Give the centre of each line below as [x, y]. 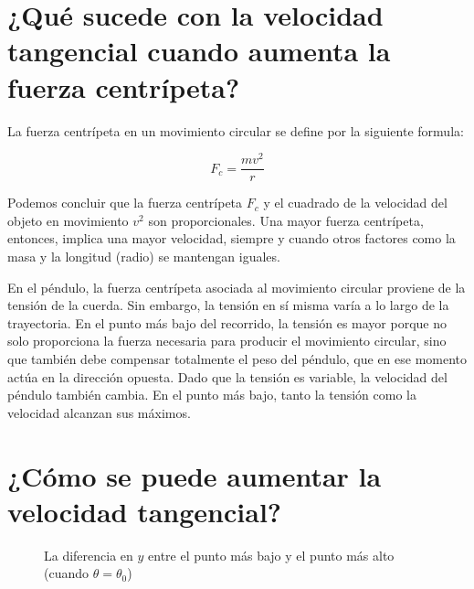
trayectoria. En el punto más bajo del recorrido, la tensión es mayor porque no [227, 322]
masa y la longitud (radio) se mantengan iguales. [144, 257]
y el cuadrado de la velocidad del [355, 203]
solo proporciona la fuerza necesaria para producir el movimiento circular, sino [227, 341]
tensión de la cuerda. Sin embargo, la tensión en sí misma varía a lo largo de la [228, 305]
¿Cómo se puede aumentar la [195, 475]
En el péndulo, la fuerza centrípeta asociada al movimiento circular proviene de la [237, 287]
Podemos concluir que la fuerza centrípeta [125, 203]
